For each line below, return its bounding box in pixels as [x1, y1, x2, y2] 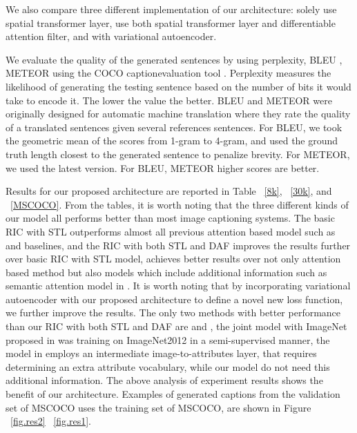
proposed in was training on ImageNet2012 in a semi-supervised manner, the [6, 332, 330, 347]
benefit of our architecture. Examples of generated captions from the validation [6, 387, 340, 401]
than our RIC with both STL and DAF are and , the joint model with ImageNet [6, 319, 347, 334]
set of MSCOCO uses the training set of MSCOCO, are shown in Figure [6, 400, 311, 414]
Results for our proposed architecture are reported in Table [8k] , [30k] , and [6, 184, 332, 198]
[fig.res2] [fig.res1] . [10, 414, 91, 428]
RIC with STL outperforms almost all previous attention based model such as [6, 224, 336, 238]
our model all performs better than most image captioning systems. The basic [6, 211, 335, 225]
